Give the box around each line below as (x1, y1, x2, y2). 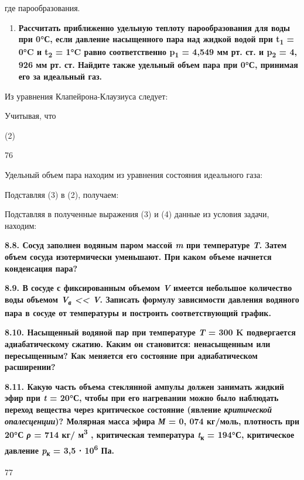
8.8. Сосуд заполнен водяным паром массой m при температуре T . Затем (5, 239, 287, 251)
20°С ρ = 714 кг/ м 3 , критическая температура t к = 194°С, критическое (5, 427, 295, 443)
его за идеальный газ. (18, 70, 102, 83)
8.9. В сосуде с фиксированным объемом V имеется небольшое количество (5, 282, 292, 294)
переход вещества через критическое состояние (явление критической (5, 403, 272, 416)
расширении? (5, 361, 56, 373)
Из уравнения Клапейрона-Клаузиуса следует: (5, 90, 168, 102)
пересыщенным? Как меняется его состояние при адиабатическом (5, 349, 258, 361)
